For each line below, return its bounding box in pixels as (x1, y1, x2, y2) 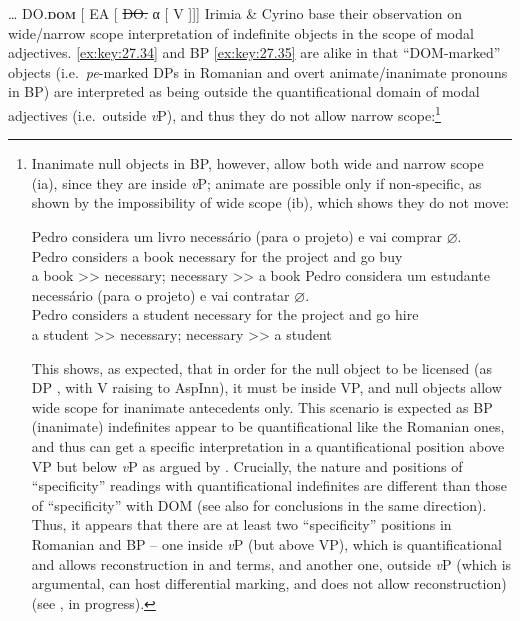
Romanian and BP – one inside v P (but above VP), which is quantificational (31, 533, 502, 554)
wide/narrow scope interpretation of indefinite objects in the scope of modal (8, 22, 474, 43)
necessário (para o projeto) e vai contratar (31, 284, 290, 305)
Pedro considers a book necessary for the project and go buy (31, 245, 403, 266)
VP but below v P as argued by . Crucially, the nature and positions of (31, 455, 463, 476)
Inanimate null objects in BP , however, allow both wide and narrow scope (31, 153, 484, 174)
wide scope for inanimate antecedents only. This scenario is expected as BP (31, 396, 493, 417)
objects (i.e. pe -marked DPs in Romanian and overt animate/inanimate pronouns (8, 61, 508, 82)
